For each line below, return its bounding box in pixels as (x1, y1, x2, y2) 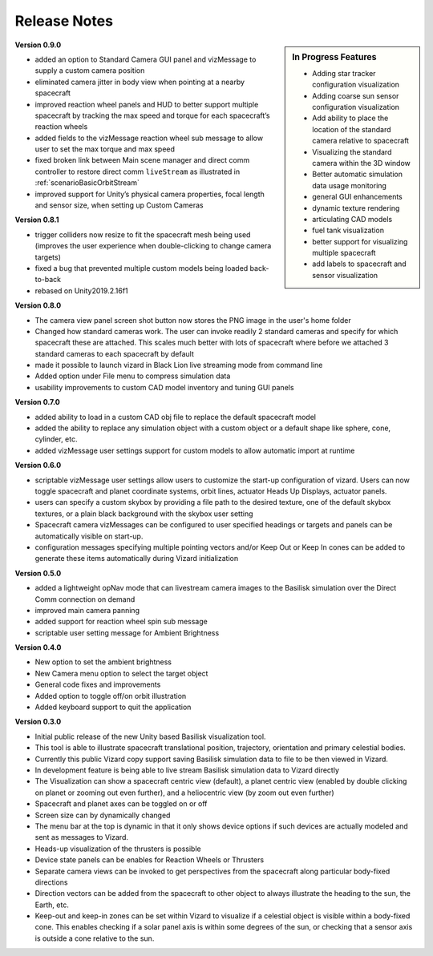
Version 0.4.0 (14, 643, 62, 652)
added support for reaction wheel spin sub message (34, 617, 208, 627)
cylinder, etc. (34, 434, 78, 444)
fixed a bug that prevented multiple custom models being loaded (34, 263, 249, 272)
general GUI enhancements (312, 192, 403, 202)
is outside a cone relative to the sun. (34, 934, 155, 943)
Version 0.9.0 (14, 40, 62, 50)
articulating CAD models (312, 214, 393, 224)
